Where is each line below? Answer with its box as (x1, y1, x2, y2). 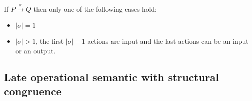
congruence (4, 84, 61, 99)
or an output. (15, 45, 56, 55)
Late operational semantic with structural (4, 69, 219, 84)
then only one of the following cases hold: (33, 3, 157, 14)
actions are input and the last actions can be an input (87, 36, 249, 46)
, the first (36, 36, 64, 46)
